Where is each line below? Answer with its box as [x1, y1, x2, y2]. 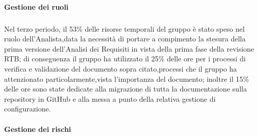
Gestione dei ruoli [4, 1, 69, 12]
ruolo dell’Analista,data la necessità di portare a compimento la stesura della [4, 33, 246, 44]
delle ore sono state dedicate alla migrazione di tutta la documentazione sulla [4, 83, 247, 94]
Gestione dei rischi [4, 123, 71, 134]
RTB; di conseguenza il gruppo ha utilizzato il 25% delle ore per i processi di [4, 53, 246, 64]
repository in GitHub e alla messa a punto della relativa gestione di [4, 93, 216, 104]
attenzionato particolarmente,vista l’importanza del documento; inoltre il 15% [4, 73, 249, 84]
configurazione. [4, 103, 51, 114]
